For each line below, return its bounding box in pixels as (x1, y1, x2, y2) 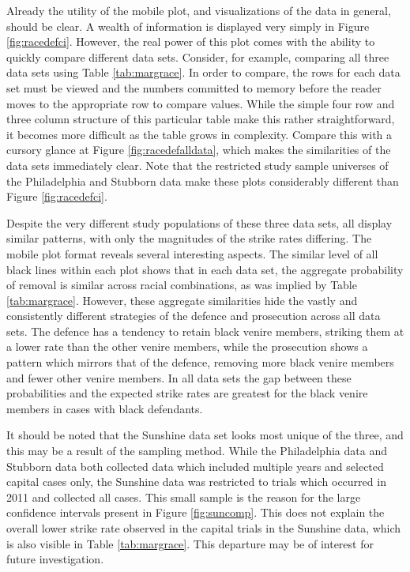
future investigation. (6, 551, 104, 567)
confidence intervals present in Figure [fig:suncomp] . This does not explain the (6, 504, 385, 521)
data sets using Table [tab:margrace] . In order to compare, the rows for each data (6, 64, 401, 81)
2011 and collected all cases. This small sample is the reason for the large (6, 488, 361, 505)
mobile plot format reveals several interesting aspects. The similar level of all (6, 245, 378, 262)
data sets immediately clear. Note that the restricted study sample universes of (6, 156, 389, 173)
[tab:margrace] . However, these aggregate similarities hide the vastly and (6, 292, 358, 308)
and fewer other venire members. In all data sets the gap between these (6, 369, 352, 386)
